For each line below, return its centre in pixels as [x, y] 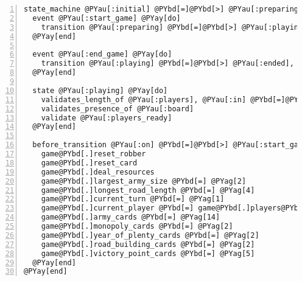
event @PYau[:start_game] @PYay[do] [107, 18]
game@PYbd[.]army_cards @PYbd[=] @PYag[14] [131, 217]
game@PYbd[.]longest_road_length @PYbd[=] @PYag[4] [148, 190]
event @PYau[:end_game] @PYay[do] [102, 54]
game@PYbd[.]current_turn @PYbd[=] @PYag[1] [133, 199]
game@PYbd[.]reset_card [89, 163]
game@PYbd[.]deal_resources [98, 172]
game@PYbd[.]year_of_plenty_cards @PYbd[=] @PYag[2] [150, 235]
